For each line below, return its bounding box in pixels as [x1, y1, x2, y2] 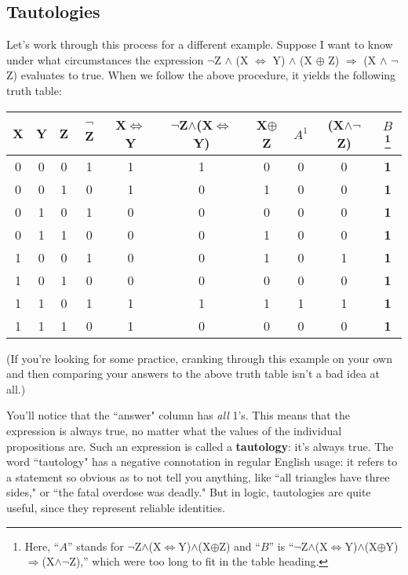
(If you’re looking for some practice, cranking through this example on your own [6, 350, 392, 366]
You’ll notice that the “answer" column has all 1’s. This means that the [6, 407, 350, 423]
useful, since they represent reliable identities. [6, 499, 225, 515]
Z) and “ [219, 537, 260, 554]
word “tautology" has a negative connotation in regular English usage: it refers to [6, 453, 398, 470]
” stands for [67, 537, 124, 554]
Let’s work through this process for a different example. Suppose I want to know [6, 36, 393, 53]
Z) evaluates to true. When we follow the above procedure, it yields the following [6, 67, 396, 83]
